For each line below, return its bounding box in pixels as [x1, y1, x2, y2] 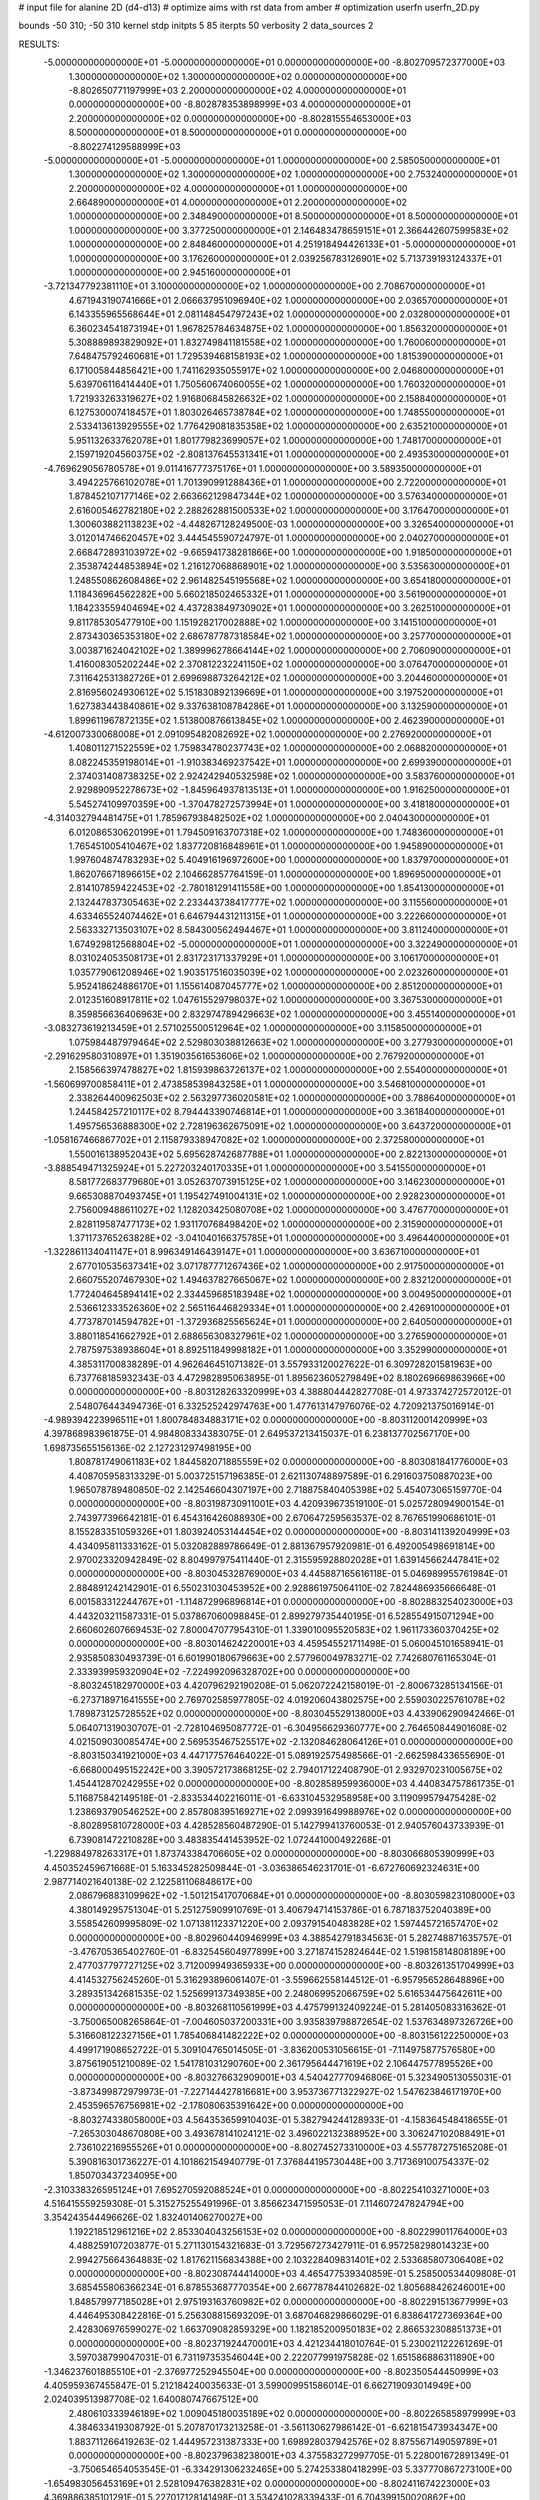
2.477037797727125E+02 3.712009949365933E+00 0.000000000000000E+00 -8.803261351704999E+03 [68, 1960, 515, 1972]
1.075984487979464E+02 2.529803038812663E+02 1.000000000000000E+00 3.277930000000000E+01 [68, 1036, 514, 1048]
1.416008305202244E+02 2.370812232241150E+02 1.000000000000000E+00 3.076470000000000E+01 [68, 658, 509, 670]
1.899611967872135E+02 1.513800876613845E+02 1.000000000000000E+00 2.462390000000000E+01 [68, 714, 505, 726]
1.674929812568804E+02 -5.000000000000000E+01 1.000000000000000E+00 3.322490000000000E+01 [68, 938, 518, 950]
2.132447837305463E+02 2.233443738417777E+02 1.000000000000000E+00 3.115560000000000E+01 [68, 896, 508, 908]
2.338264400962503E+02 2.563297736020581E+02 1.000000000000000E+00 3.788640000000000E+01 [68, 1092, 516, 1104]
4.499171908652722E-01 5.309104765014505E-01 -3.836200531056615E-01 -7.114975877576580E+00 [68, 2043, 496, 2055]
